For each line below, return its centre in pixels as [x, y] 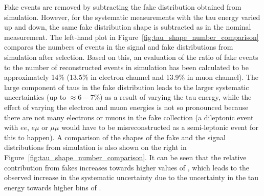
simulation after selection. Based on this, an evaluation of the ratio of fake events [131, 57]
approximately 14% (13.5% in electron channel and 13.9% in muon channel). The [131, 77]
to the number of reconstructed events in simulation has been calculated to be [126, 67]
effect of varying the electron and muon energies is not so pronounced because [126, 107]
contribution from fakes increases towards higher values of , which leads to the [127, 167]
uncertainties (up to [35, 97]
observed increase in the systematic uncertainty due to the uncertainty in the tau [131, 177]
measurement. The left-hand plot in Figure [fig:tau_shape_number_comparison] [131, 37]
